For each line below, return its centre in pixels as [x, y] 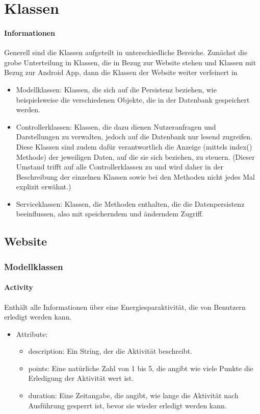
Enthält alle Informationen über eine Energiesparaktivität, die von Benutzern [125, 307]
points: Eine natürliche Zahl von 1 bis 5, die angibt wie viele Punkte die [141, 368]
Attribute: [32, 334]
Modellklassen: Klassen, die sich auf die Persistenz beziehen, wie [116, 89]
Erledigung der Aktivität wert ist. [81, 378]
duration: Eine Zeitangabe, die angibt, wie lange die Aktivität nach [133, 395]
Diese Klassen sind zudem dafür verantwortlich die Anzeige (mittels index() [134, 146]
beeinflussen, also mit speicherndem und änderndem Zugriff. [110, 214]
